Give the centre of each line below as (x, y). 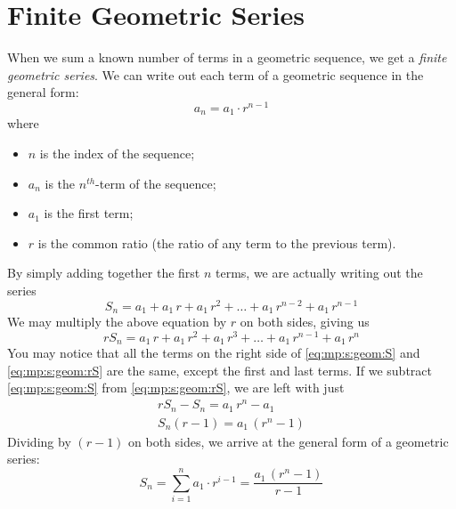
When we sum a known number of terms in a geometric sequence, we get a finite (227, 57)
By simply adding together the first (104, 273)
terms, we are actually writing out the (319, 273)
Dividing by (39, 441)
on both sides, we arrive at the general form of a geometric (289, 441)
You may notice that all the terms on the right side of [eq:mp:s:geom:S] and (214, 353)
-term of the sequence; (156, 183)
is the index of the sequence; (117, 154)
